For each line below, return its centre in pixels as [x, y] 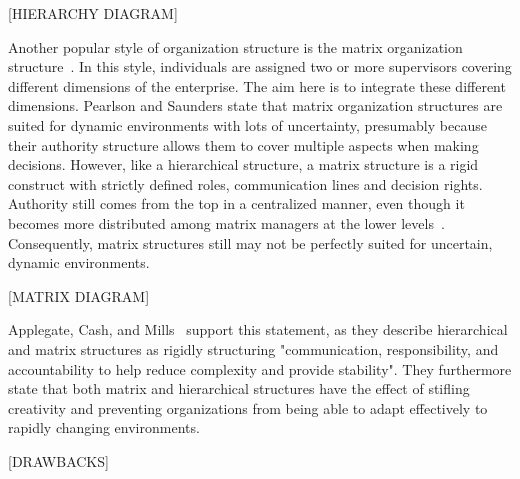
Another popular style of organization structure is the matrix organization [235, 46]
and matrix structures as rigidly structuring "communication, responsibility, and [253, 348]
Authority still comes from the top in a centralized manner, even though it [236, 203]
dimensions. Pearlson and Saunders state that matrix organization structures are [255, 105]
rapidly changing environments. [104, 427]
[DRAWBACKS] [58, 460]
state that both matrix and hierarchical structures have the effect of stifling [239, 388]
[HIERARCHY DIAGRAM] [93, 13]
